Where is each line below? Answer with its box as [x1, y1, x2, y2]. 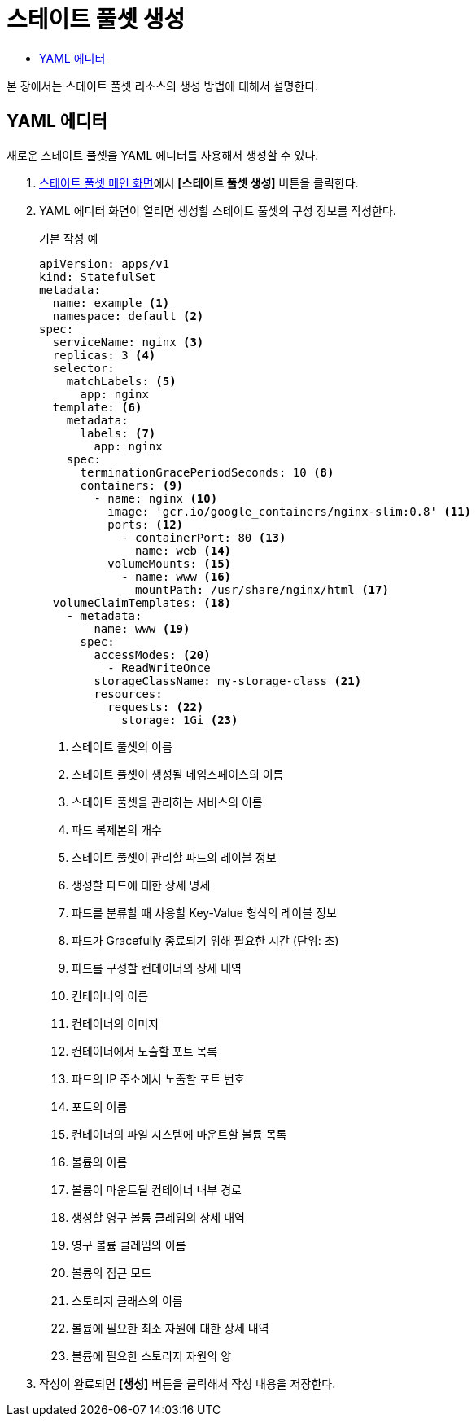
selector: [52, 361, 115, 375]
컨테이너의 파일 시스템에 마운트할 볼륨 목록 [72, 1127, 287, 1141]
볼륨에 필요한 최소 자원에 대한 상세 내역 [72, 1320, 269, 1335]
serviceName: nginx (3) [52, 335, 204, 349]
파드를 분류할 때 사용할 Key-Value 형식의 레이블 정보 [72, 905, 337, 920]
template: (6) [52, 400, 142, 414]
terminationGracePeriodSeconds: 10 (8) [80, 465, 334, 479]
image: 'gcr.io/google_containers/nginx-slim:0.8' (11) [107, 504, 472, 518]
